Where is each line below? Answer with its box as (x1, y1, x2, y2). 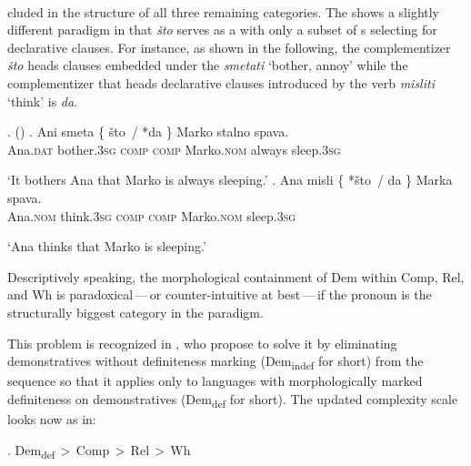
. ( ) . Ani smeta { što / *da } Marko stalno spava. (7, 122, 289, 141)
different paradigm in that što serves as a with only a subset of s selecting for (7, 20, 437, 39)
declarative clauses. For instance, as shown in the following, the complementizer (7, 37, 451, 56)
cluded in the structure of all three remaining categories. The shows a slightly (7, 2, 440, 21)
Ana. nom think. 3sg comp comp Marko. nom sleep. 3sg (7, 206, 296, 225)
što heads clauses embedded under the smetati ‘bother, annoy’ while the (7, 56, 408, 75)
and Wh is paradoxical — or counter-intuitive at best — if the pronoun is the (7, 285, 432, 304)
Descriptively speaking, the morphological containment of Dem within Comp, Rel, (7, 267, 465, 286)
